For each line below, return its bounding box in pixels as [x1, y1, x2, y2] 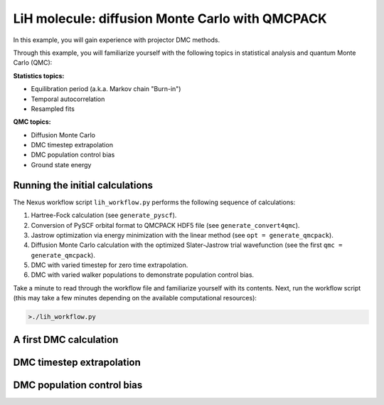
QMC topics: [13, 117, 51, 126]
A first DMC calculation [13, 333, 119, 345]
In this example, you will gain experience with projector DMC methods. [13, 36, 220, 44]
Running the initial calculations [13, 179, 153, 191]
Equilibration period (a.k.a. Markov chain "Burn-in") [31, 85, 181, 93]
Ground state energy [31, 160, 92, 169]
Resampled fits [31, 104, 75, 113]
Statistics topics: [13, 71, 65, 80]
